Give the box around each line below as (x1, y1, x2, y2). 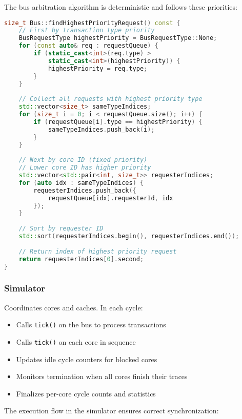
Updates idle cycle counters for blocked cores (16, 353, 157, 364)
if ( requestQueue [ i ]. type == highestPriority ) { (33, 118, 203, 125)
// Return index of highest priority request (18, 247, 177, 255)
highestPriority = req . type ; (48, 65, 148, 72)
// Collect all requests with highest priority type (18, 95, 203, 103)
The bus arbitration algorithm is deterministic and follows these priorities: (4, 2, 237, 12)
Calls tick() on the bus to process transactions (16, 319, 166, 330)
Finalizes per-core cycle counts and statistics (16, 388, 156, 399)
